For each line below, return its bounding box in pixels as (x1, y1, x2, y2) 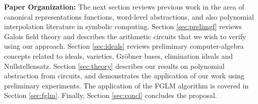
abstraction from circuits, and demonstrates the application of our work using (4, 70, 244, 81)
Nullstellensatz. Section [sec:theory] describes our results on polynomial (4, 60, 225, 71)
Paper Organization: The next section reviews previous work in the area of (4, 2, 244, 12)
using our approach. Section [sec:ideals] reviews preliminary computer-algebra (4, 41, 244, 51)
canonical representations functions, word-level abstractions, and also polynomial (4, 11, 254, 22)
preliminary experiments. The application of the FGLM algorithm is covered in (4, 80, 249, 90)
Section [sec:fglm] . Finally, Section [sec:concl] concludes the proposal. (4, 90, 217, 100)
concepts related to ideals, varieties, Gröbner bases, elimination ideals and (4, 50, 233, 61)
